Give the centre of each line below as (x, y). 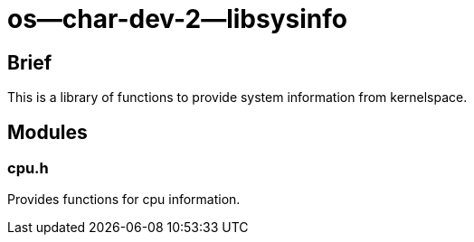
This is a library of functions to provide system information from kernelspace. (237, 98)
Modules (47, 132)
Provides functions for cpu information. (124, 200)
